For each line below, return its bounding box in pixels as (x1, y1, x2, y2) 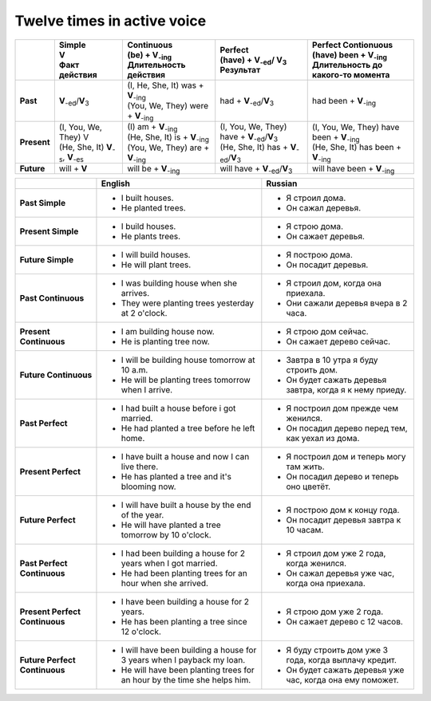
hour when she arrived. (121, 578, 209, 589)
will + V (58, 163, 88, 175)
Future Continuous (19, 369, 93, 380)
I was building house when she (121, 278, 238, 289)
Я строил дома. (286, 192, 346, 203)
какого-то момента (311, 69, 390, 81)
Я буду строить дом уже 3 (286, 644, 389, 656)
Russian (266, 178, 298, 189)
